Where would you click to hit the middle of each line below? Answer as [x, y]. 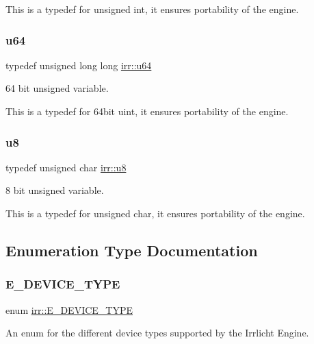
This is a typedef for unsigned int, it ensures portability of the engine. [152, 9]
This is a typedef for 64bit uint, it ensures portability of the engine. [147, 111]
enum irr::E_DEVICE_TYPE [69, 309]
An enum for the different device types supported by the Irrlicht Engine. [157, 333]
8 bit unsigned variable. [55, 190]
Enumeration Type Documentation [132, 250]
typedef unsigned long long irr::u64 [79, 65]
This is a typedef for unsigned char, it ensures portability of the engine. [155, 213]
